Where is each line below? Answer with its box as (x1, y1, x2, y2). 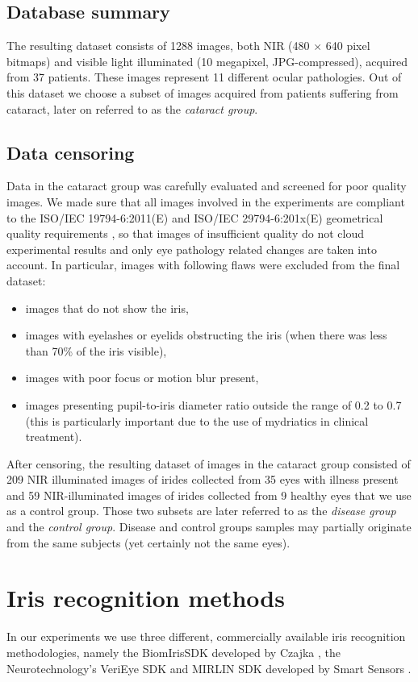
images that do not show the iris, (25, 299, 189, 316)
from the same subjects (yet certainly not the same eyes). (6, 534, 291, 551)
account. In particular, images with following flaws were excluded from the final (6, 256, 400, 273)
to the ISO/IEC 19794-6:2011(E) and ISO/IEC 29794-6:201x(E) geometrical (6, 209, 383, 226)
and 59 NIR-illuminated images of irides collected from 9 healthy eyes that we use (6, 486, 412, 503)
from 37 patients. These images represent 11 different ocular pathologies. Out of (6, 69, 402, 85)
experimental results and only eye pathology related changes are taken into (6, 240, 377, 257)
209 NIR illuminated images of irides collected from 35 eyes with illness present (6, 471, 399, 488)
